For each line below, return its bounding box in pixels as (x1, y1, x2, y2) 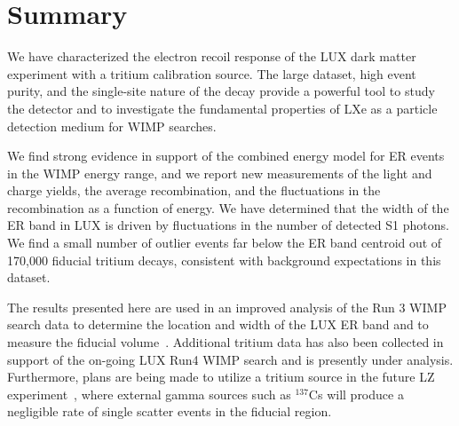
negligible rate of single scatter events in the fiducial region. (7, 402, 332, 421)
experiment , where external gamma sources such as (7, 384, 291, 403)
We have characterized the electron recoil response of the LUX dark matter (7, 47, 416, 66)
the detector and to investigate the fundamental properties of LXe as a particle (7, 99, 438, 117)
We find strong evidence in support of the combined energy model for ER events (7, 146, 445, 165)
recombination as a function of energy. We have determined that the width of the (7, 198, 449, 217)
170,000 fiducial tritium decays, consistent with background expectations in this (7, 250, 441, 269)
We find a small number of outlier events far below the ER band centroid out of (7, 233, 442, 252)
